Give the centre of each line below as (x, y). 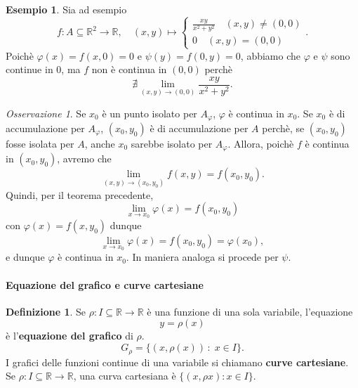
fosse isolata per (40, 143)
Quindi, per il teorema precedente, (80, 194)
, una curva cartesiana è (125, 376)
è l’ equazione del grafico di (69, 336)
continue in (29, 69)
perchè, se (283, 128)
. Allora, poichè (261, 143)
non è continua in (129, 69)
